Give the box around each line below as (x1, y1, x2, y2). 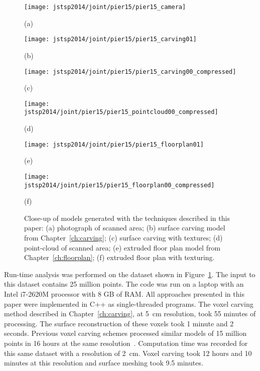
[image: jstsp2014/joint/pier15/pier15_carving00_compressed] (24, 68, 236, 75)
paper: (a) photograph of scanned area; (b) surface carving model (24, 222, 225, 233)
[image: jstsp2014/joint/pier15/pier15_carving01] (24, 36, 197, 43)
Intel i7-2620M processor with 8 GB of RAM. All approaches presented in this (4, 288, 244, 299)
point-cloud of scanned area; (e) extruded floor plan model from (24, 242, 221, 253)
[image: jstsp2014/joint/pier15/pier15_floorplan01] (24, 141, 204, 148)
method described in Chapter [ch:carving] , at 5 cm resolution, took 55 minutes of (4, 308, 256, 319)
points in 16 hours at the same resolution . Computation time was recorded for (4, 337, 248, 348)
